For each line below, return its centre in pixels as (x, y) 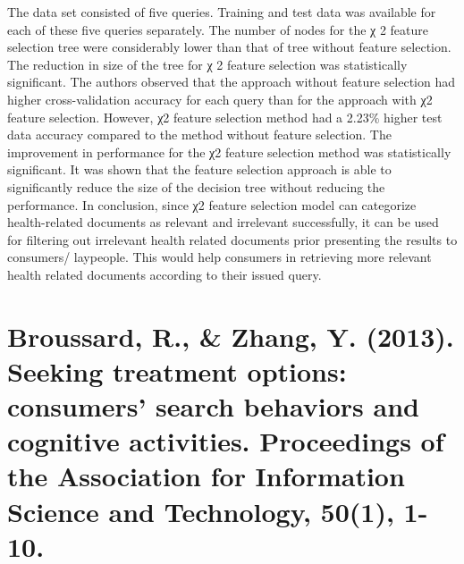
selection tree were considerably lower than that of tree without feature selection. (229, 47)
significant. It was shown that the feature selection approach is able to (199, 169)
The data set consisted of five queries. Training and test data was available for (222, 12)
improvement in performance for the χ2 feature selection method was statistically (229, 152)
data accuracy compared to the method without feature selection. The (199, 135)
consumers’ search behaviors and (213, 406)
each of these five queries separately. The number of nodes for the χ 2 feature (218, 29)
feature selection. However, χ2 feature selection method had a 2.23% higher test (225, 117)
